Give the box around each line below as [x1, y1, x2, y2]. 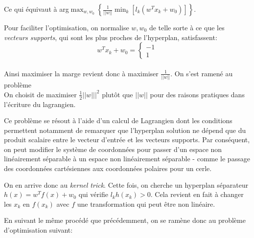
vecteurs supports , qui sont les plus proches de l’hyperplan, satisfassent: [4, 32, 217, 42]
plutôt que [102, 89, 133, 99]
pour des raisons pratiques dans [150, 89, 245, 99]
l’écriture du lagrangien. [4, 99, 76, 109]
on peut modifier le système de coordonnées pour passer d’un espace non [4, 144, 222, 154]
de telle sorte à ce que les [149, 22, 225, 32]
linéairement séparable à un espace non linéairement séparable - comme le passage [4, 153, 250, 164]
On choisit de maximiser [4, 89, 77, 99]
